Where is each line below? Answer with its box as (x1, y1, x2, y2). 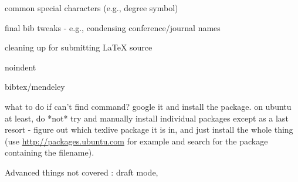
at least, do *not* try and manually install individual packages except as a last (5, 112, 289, 124)
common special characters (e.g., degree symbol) (5, 2, 178, 14)
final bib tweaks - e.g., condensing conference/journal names (5, 21, 221, 33)
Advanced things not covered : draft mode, (5, 166, 158, 178)
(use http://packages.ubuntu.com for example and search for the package (5, 134, 268, 147)
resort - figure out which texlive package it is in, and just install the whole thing (5, 123, 293, 136)
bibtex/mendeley (5, 80, 65, 93)
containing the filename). (5, 146, 94, 159)
